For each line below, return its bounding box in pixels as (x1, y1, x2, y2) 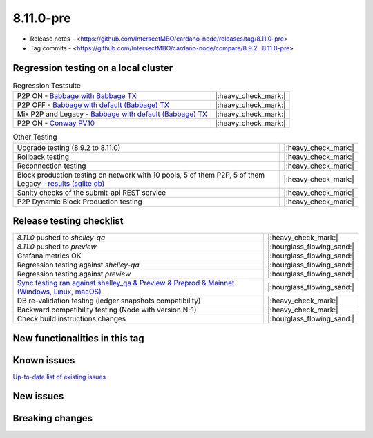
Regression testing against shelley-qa (17, 260, 140, 269)
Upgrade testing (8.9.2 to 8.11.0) (17, 142, 121, 152)
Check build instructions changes (17, 314, 126, 324)
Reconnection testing (17, 161, 86, 171)
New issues (12, 390, 64, 402)
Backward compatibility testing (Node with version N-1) (17, 305, 197, 314)
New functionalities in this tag (12, 332, 144, 344)
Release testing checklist (12, 215, 124, 227)
